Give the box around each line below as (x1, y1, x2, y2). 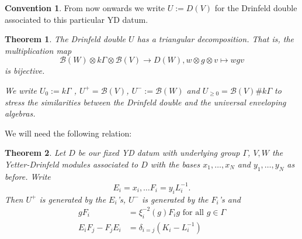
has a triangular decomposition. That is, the (137, 33, 294, 45)
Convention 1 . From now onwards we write (5, 2, 165, 13)
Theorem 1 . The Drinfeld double (5, 33, 126, 45)
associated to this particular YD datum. (5, 13, 148, 25)
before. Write (5, 170, 51, 182)
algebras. (5, 107, 36, 119)
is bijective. (5, 64, 45, 77)
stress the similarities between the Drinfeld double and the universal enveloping (5, 95, 286, 108)
